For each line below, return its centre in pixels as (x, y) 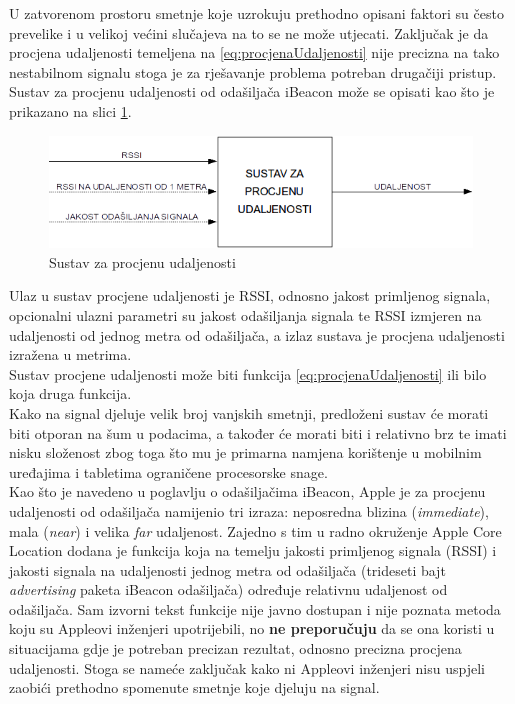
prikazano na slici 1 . (70, 110)
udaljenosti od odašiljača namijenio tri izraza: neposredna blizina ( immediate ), (249, 510)
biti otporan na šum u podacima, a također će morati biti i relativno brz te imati (258, 432)
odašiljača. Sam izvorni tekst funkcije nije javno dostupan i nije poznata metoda (255, 608)
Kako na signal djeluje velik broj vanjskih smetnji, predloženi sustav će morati (249, 412)
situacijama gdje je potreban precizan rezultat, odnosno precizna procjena (235, 648)
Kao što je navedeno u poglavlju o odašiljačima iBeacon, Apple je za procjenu (247, 491)
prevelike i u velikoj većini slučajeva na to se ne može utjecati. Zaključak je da (249, 32)
